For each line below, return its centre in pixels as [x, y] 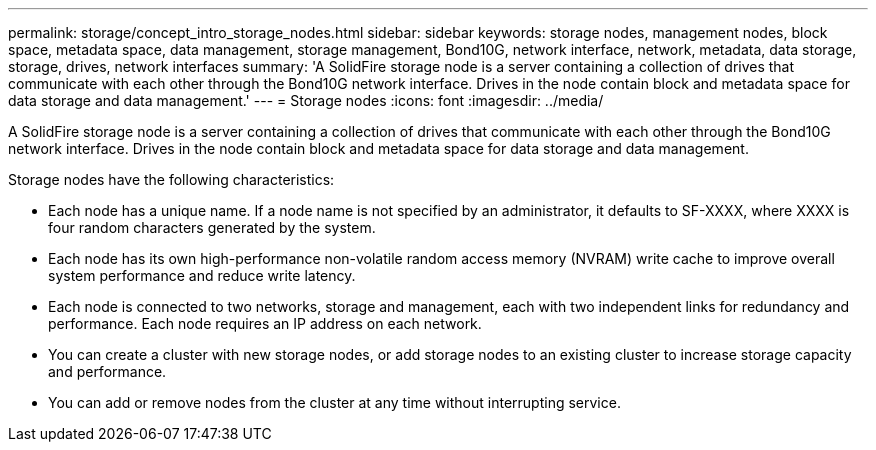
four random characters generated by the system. [212, 227]
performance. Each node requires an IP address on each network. [265, 323]
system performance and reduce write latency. [202, 275]
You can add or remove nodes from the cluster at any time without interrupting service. [334, 402]
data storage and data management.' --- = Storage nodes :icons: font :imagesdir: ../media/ [306, 100]
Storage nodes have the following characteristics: [171, 179]
